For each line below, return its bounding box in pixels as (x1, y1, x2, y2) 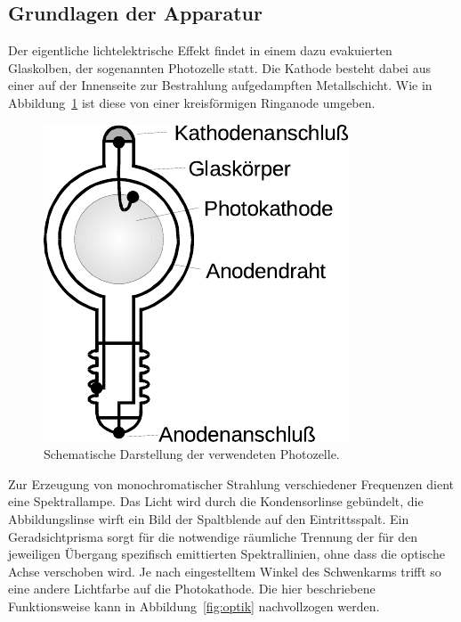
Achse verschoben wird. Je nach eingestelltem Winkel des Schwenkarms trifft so (8, 561, 441, 580)
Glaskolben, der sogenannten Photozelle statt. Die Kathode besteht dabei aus (8, 58, 431, 77)
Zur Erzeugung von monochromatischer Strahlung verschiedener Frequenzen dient (8, 474, 455, 493)
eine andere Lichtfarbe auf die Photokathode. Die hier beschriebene (8, 579, 376, 598)
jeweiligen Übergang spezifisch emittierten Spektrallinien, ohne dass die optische (8, 544, 445, 563)
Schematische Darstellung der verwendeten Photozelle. (44, 445, 340, 463)
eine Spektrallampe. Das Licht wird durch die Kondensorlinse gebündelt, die (8, 492, 424, 511)
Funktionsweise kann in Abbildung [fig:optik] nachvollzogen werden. (8, 596, 380, 615)
